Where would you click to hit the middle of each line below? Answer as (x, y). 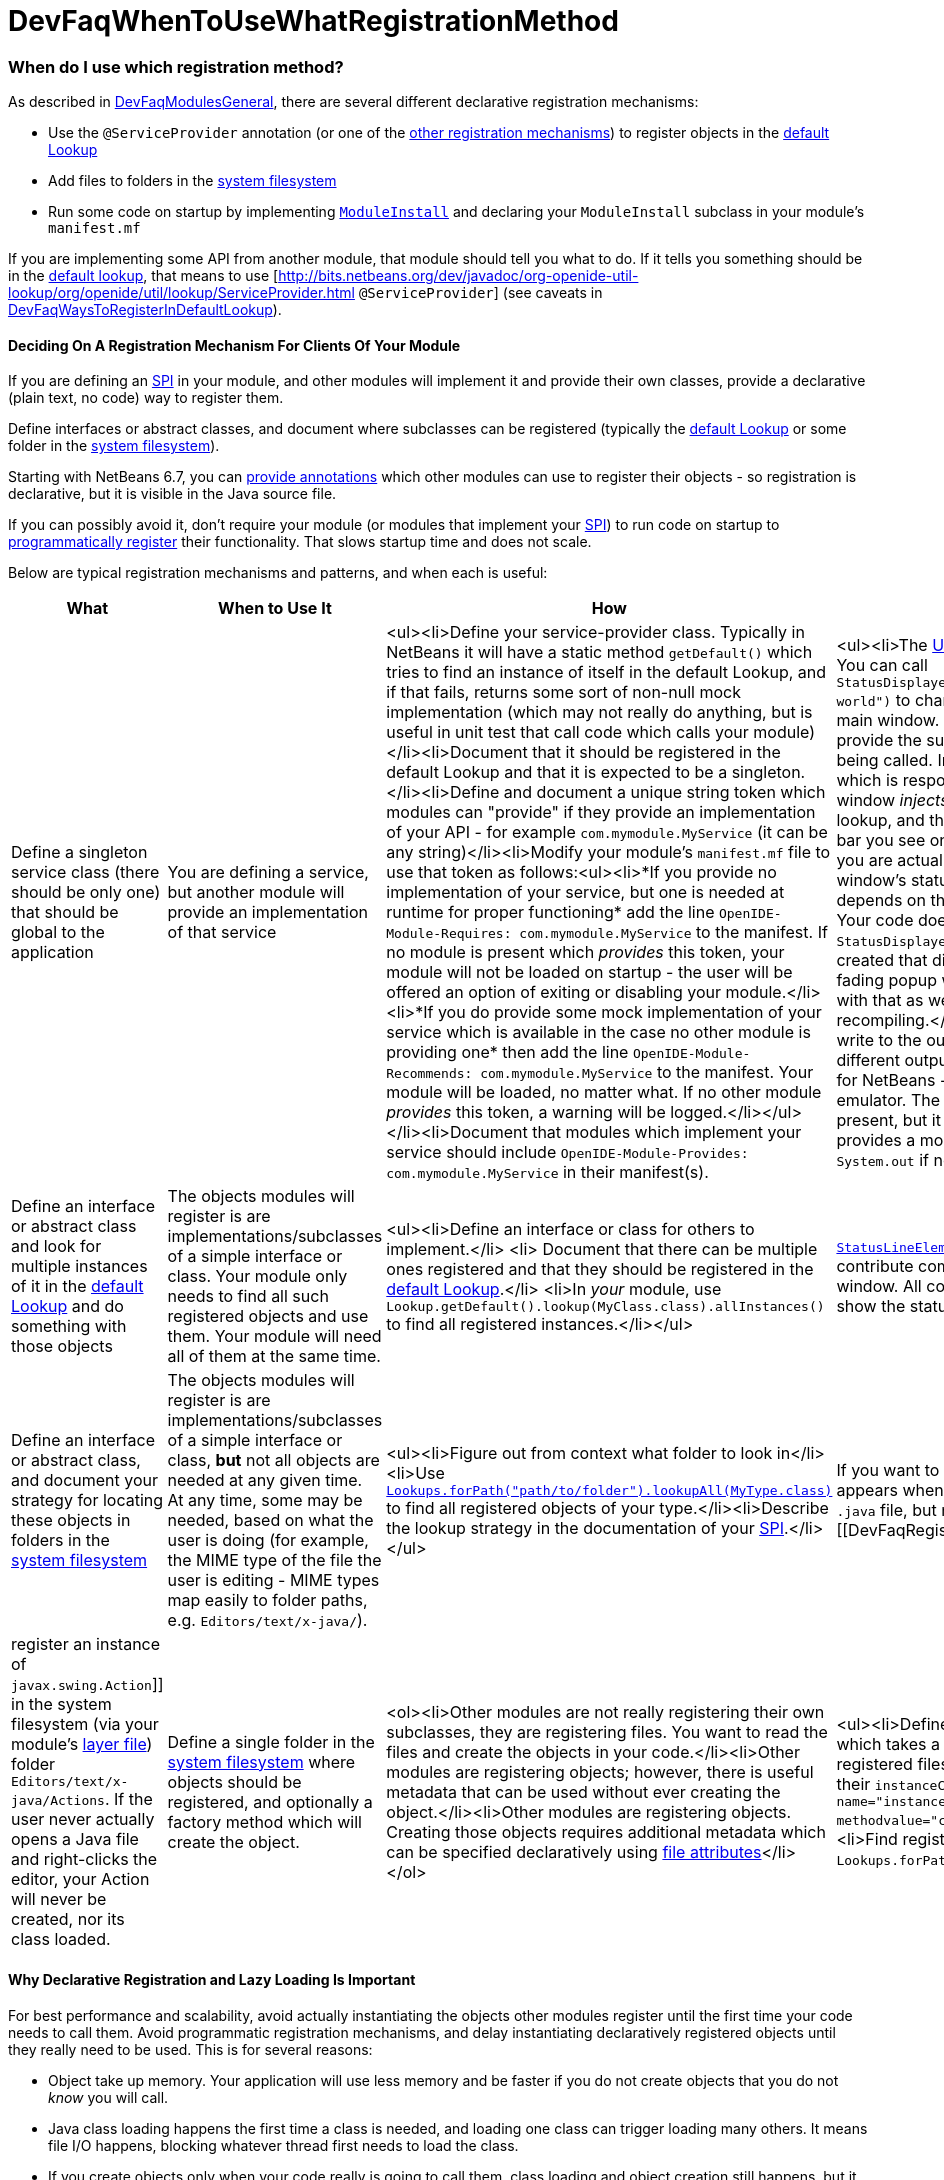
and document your (85, 1480)
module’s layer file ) (82, 1744)
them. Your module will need (274, 1336)
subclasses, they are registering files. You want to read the (607, 1731)
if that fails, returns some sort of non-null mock (563, 692)
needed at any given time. (265, 1480)
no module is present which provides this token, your (585, 952)
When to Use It (275, 608)
